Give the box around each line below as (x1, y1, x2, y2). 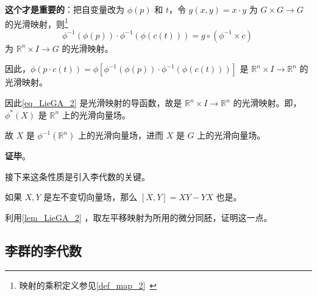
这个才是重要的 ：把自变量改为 (5, 3, 124, 15)
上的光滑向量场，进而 (78, 129, 164, 142)
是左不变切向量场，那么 (43, 190, 138, 203)
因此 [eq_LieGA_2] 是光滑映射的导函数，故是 (5, 96, 182, 109)
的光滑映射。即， (233, 96, 302, 109)
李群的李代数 (5, 240, 82, 259)
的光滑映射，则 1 (5, 15, 68, 30)
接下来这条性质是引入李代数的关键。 (5, 170, 150, 182)
